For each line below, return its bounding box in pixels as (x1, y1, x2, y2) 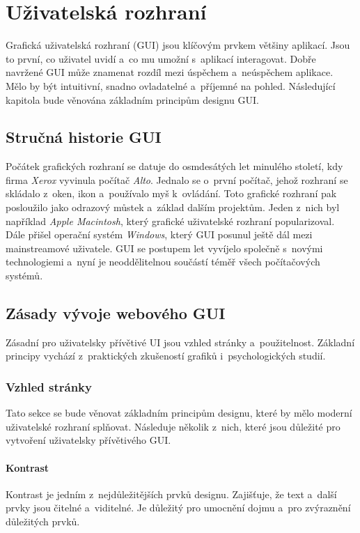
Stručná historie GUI (6, 126, 162, 148)
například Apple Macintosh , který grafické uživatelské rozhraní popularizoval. (6, 213, 335, 228)
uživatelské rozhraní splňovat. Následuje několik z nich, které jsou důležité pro (6, 419, 341, 433)
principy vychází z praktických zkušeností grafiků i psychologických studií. (6, 348, 326, 363)
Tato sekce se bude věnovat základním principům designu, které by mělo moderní (6, 405, 352, 420)
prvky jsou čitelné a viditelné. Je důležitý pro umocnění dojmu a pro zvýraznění (6, 500, 351, 515)
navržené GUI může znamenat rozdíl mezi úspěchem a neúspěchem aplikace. (6, 65, 334, 79)
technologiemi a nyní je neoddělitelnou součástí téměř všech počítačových (6, 254, 320, 269)
